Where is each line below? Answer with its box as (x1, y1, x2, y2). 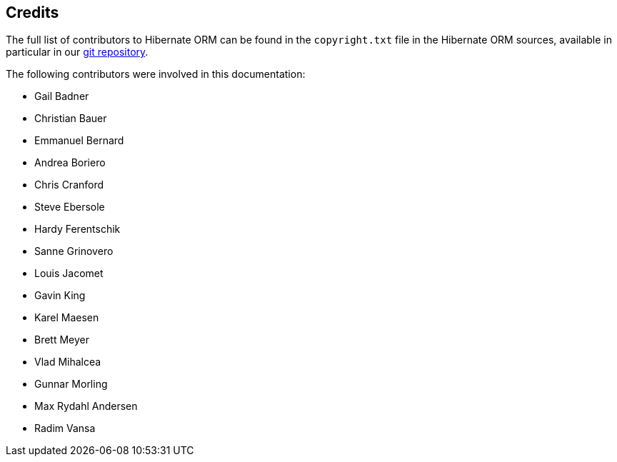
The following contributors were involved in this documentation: (6, 68, 306, 81)
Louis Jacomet (34, 267, 104, 280)
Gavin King (34, 289, 86, 302)
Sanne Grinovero (34, 245, 114, 258)
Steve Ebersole (34, 201, 105, 214)
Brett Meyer (34, 333, 90, 346)
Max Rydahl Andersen (34, 400, 138, 413)
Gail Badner (34, 90, 89, 103)
